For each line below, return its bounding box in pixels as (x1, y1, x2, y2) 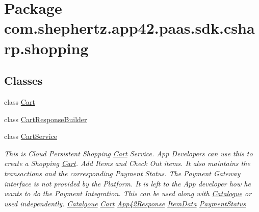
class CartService (4, 131, 58, 142)
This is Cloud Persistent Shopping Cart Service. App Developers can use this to (4, 148, 253, 158)
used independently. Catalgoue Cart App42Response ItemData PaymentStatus (4, 198, 246, 208)
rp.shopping (4, 37, 89, 58)
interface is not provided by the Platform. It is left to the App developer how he (4, 178, 251, 189)
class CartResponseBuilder (4, 113, 87, 124)
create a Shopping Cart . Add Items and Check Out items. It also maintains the (4, 158, 250, 169)
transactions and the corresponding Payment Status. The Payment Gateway (4, 168, 241, 178)
